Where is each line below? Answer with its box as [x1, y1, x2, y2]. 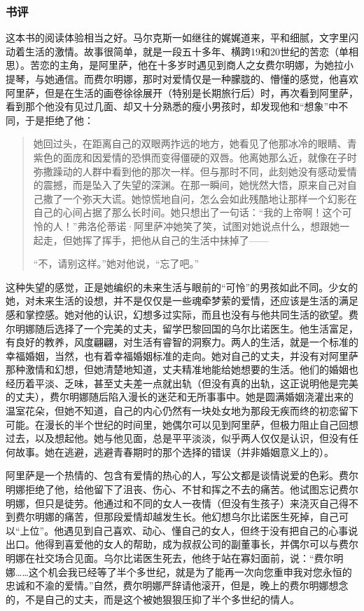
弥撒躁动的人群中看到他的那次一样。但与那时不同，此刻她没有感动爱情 [33, 163, 357, 178]
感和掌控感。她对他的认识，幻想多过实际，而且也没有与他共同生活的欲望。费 [6, 307, 358, 321]
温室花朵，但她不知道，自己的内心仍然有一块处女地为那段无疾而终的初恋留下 [6, 403, 358, 418]
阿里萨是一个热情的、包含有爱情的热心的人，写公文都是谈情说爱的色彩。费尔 [6, 468, 358, 483]
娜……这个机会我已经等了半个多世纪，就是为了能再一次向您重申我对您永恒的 [6, 564, 352, 579]
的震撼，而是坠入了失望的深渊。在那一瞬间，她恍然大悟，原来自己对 [33, 177, 347, 192]
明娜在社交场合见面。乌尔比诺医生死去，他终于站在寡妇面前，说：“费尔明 [6, 551, 344, 565]
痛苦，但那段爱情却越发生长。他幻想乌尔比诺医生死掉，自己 [64, 509, 339, 524]
